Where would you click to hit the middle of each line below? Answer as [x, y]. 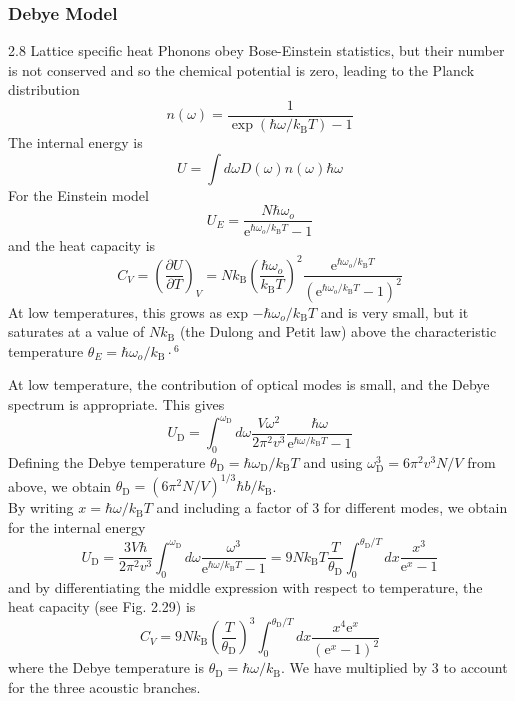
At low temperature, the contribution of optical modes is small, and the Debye [249, 384]
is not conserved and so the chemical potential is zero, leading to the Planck [241, 69]
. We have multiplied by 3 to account [394, 667]
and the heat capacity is [82, 244]
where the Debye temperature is [106, 667]
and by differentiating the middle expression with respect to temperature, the [245, 586]
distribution [44, 89]
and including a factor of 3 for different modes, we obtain [332, 507]
